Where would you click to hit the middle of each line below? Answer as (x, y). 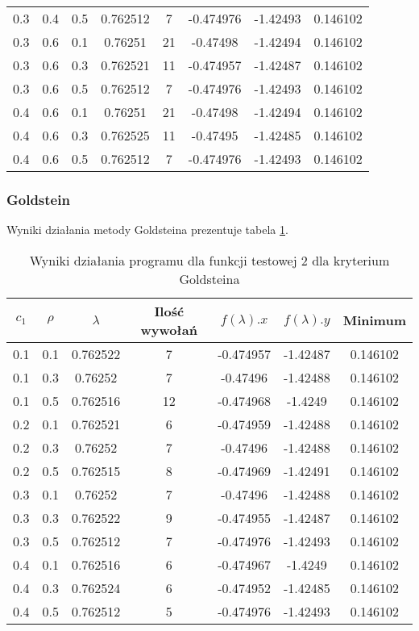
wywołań (169, 329)
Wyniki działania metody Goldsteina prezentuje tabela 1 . (147, 230)
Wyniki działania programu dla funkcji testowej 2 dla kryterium (209, 260)
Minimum (374, 320)
